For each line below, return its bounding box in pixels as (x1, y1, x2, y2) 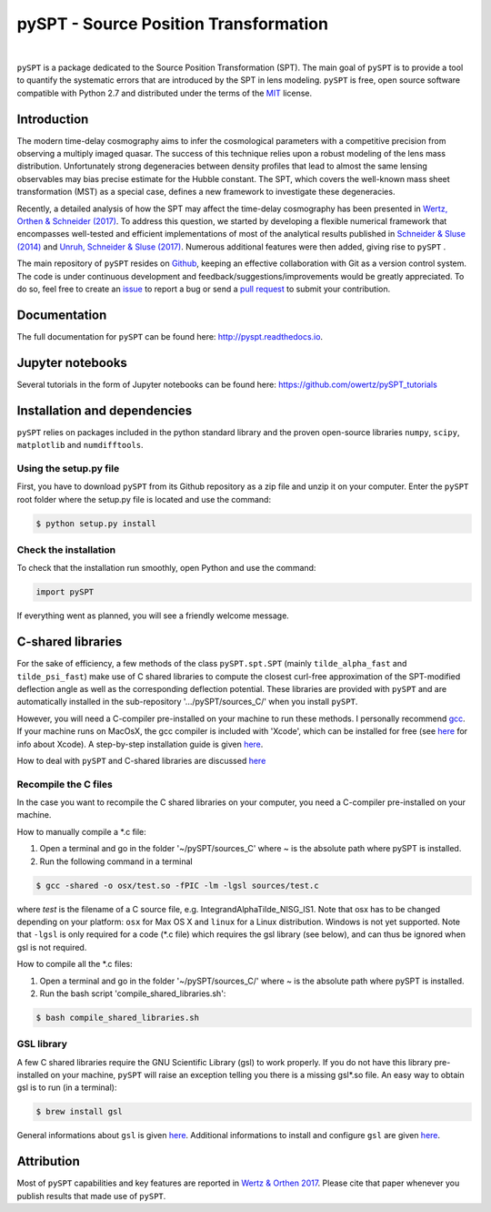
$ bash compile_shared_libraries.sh (35, 1012, 200, 1023)
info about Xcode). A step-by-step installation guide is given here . (16, 738, 264, 749)
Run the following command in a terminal (39, 856, 193, 867)
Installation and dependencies (16, 402, 193, 418)
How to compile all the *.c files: (16, 959, 133, 970)
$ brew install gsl (35, 1106, 123, 1117)
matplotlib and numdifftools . (16, 440, 145, 451)
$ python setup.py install (35, 518, 156, 528)
